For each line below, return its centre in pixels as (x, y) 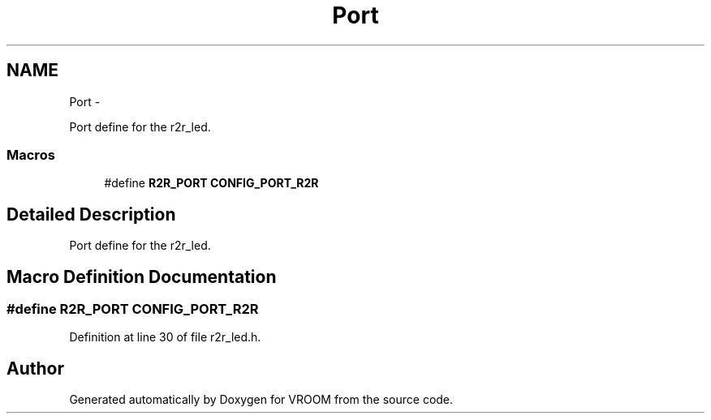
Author (35, 368)
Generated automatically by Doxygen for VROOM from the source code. (261, 400)
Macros (31, 154)
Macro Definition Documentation (142, 276)
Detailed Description (91, 214)
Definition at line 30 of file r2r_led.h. (165, 337)
